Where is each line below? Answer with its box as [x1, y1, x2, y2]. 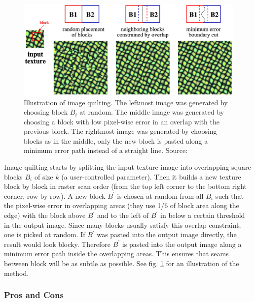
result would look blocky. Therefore [4, 239, 111, 249]
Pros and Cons [4, 289, 64, 301]
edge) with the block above [4, 210, 86, 220]
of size [34, 171, 53, 181]
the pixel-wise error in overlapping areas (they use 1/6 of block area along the [4, 200, 239, 211]
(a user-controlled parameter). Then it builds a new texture [61, 171, 241, 181]
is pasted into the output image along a [122, 239, 242, 249]
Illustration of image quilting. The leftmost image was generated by [24, 97, 228, 107]
